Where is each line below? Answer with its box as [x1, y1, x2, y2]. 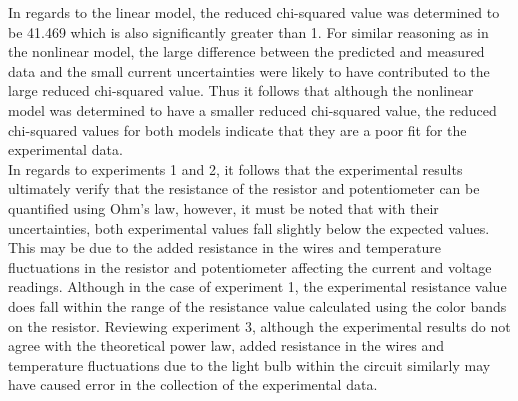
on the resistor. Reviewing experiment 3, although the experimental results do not [8, 315, 511, 336]
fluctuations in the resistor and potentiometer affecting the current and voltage [8, 256, 492, 277]
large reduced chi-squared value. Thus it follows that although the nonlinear [8, 80, 474, 101]
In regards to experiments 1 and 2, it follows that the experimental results [8, 158, 463, 179]
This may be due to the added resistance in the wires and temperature [8, 237, 441, 258]
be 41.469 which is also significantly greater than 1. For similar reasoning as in [8, 21, 489, 42]
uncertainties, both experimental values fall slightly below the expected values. [8, 217, 490, 238]
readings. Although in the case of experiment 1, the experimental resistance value [8, 276, 507, 297]
